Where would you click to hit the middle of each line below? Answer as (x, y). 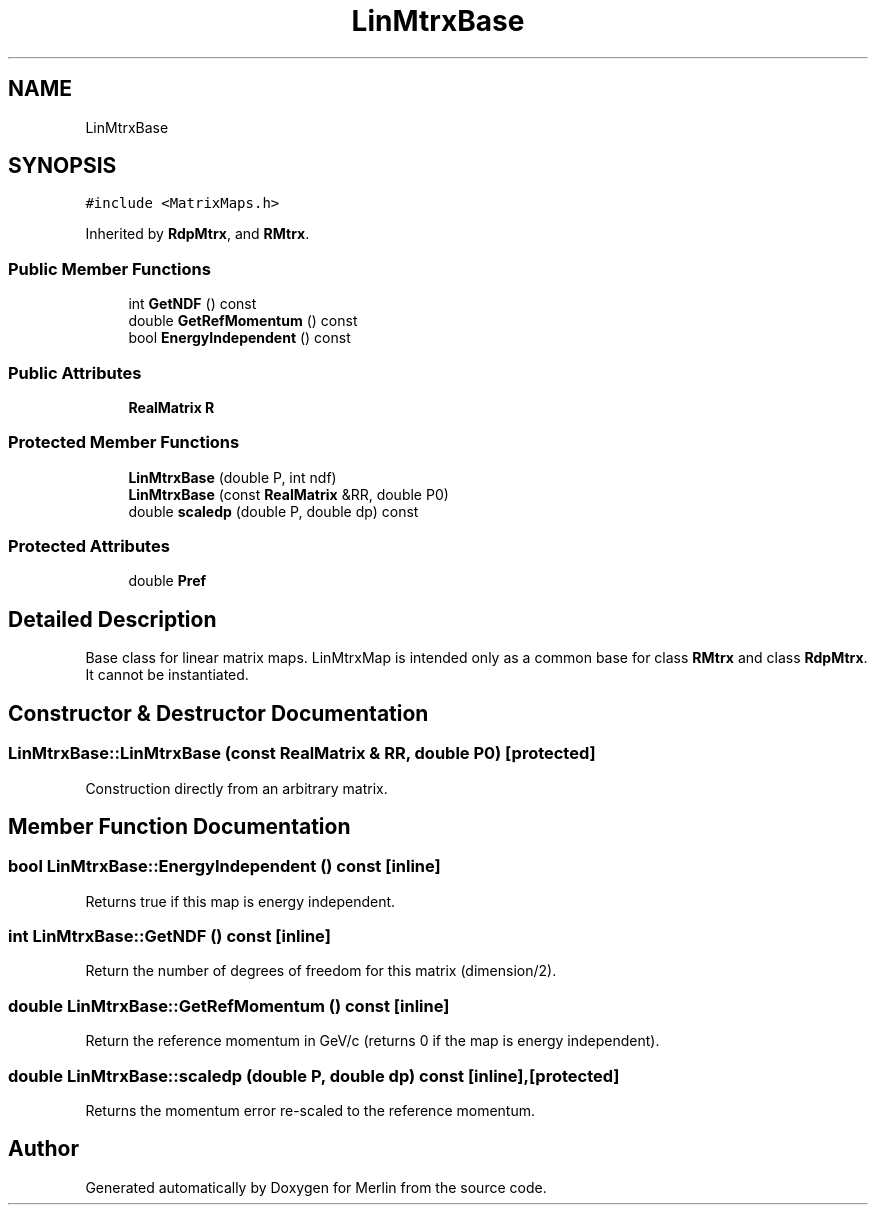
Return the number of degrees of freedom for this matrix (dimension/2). (321, 971)
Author (43, 1149)
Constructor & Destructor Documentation (218, 713)
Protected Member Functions (124, 442)
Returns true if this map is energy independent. (240, 901)
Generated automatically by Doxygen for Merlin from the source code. (316, 1187)
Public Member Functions (109, 268)
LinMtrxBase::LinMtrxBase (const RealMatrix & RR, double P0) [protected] (302, 753)
